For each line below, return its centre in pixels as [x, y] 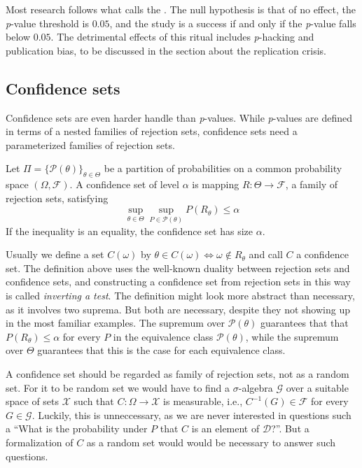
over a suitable [317, 387]
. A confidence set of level [124, 184]
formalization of [40, 442]
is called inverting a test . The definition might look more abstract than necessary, [180, 295]
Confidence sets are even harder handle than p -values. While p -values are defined [179, 117]
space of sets [33, 401]
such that [94, 401]
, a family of [312, 184]
